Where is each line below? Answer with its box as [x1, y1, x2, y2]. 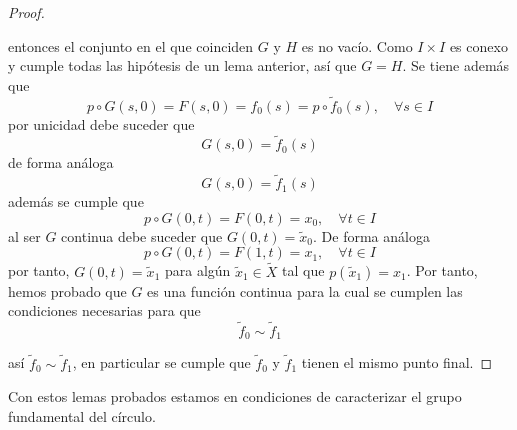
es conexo [449, 35, 508, 56]
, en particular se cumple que [72, 352, 251, 373]
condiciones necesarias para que [8, 300, 201, 321]
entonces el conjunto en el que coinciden [8, 35, 254, 56]
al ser [8, 225, 41, 246]
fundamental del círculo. [8, 405, 156, 426]
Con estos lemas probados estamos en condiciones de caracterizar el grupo [8, 386, 462, 407]
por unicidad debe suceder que [8, 113, 195, 134]
